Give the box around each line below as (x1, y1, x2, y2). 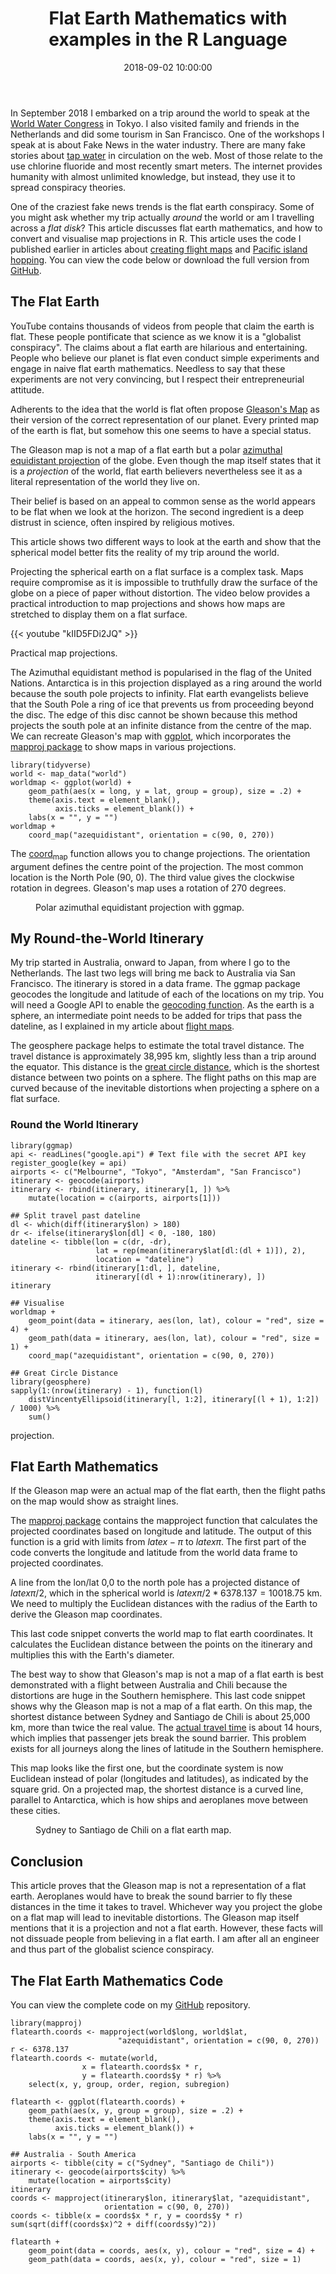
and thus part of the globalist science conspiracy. (10, 1943, 215, 1956)
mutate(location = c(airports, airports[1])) (28, 1193, 222, 1203)
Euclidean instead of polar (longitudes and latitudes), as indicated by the (10, 1773, 309, 1785)
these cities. (10, 1805, 61, 1817)
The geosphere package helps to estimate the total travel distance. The (10, 1040, 305, 1052)
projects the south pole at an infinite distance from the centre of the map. (10, 719, 312, 731)
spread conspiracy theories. (10, 181, 127, 193)
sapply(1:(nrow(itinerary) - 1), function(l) (10, 1385, 203, 1396)
